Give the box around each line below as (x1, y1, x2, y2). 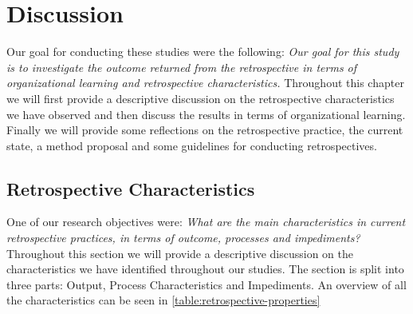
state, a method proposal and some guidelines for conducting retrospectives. (6, 137, 377, 153)
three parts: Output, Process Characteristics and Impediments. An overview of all (6, 276, 407, 292)
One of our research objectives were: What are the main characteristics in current (6, 213, 406, 230)
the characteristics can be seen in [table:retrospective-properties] (6, 292, 321, 308)
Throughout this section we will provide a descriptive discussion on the (6, 244, 353, 261)
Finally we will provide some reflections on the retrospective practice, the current (6, 121, 403, 138)
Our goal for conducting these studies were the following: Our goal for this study (6, 43, 399, 60)
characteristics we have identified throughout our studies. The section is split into (6, 260, 404, 277)
